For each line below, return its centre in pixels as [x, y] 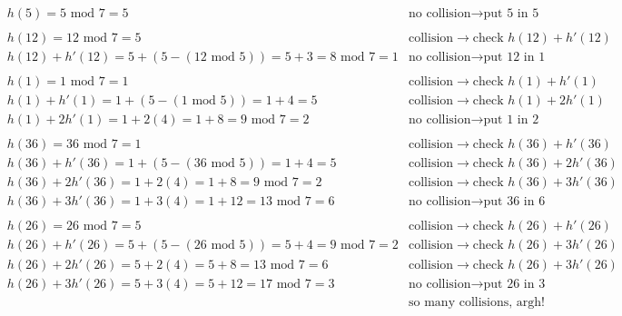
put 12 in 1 [514, 58]
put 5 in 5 [511, 14]
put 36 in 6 [514, 202]
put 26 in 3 [514, 284]
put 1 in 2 [511, 120]
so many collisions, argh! [477, 302]
